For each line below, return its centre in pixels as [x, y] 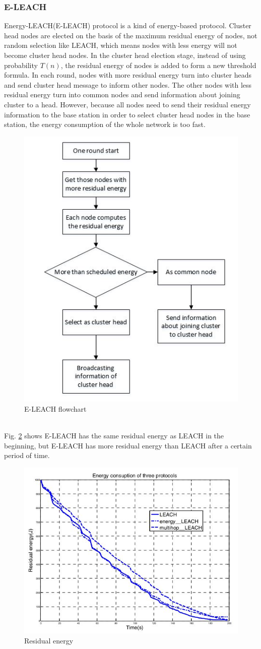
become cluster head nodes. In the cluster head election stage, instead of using [125, 55]
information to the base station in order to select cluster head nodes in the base [127, 114]
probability [21, 65]
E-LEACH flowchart [55, 408]
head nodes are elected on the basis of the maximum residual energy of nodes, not [131, 35]
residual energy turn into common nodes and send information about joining [122, 94]
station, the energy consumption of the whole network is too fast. [105, 124]
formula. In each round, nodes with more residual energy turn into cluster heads [128, 75]
